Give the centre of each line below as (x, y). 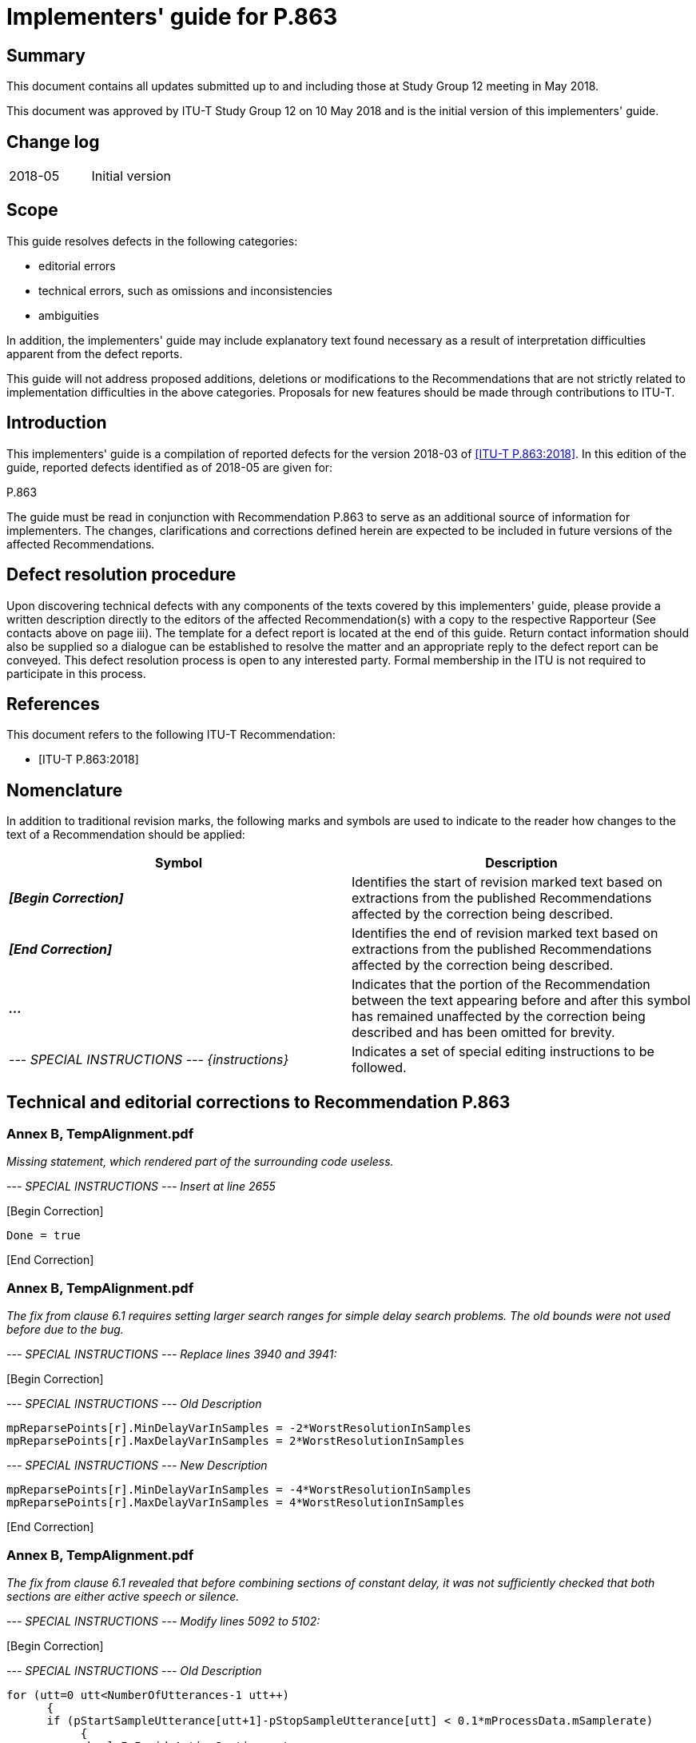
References (53, 704)
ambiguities (69, 315)
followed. (379, 1068)
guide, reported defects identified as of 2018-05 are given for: (170, 467)
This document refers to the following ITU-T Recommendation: (171, 735)
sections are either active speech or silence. (123, 1596)
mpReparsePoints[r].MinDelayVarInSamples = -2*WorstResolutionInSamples (239, 1428)
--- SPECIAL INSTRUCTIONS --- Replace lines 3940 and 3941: (172, 1354)
